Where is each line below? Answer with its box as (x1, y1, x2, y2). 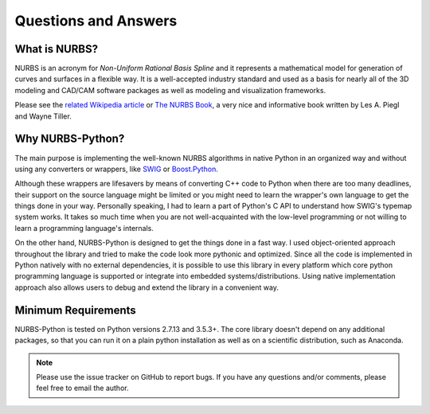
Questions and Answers (14, 12, 178, 29)
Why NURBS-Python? (14, 132, 125, 146)
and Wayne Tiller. (14, 111, 72, 121)
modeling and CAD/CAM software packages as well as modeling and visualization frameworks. (14, 85, 326, 95)
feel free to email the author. (36, 383, 129, 393)
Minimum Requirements (14, 303, 137, 317)
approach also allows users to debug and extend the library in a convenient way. (14, 283, 279, 292)
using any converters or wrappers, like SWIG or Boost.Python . (14, 164, 218, 174)
